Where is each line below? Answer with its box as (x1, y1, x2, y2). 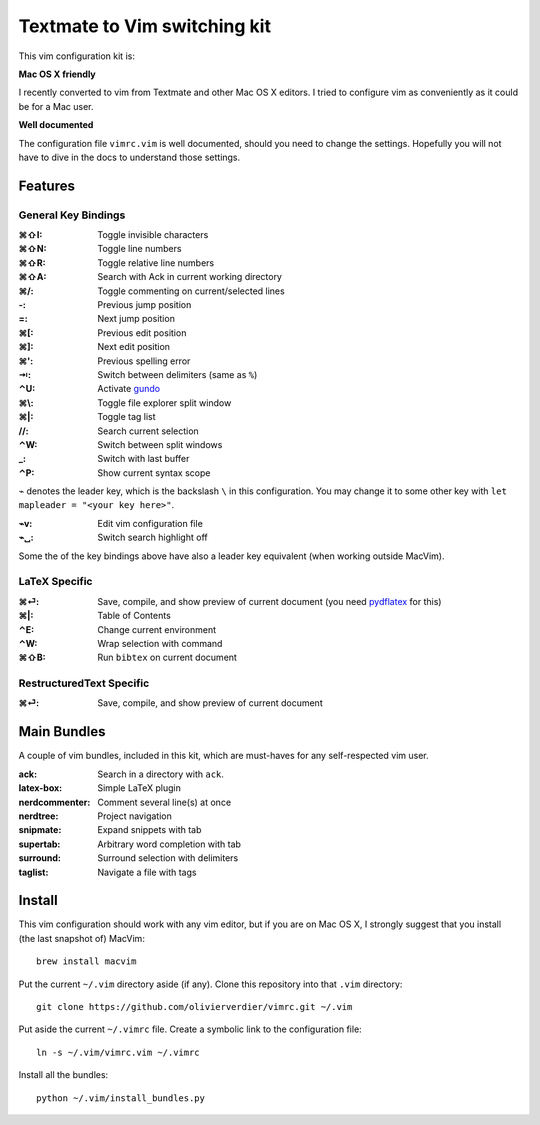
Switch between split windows (97, 438, 223, 450)
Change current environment (97, 623, 217, 635)
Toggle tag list (97, 411, 156, 423)
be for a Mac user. (18, 100, 94, 112)
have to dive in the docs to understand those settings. (18, 151, 241, 163)
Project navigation (97, 810, 172, 822)
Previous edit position (97, 326, 187, 339)
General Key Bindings (18, 208, 126, 222)
